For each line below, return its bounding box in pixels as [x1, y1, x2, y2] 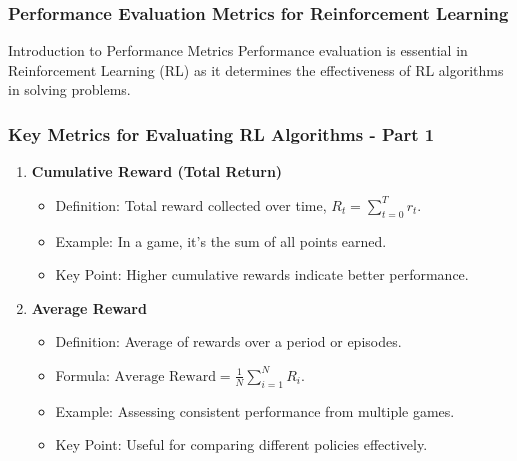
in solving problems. [8, 79, 131, 100]
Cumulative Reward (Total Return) [31, 161, 283, 182]
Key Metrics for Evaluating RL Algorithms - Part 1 [8, 121, 435, 146]
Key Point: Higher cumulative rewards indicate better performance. [55, 264, 469, 285]
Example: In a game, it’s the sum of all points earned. [55, 230, 387, 251]
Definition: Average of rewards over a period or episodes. [55, 331, 402, 352]
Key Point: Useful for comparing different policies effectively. [55, 434, 428, 455]
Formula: [55, 364, 110, 385]
